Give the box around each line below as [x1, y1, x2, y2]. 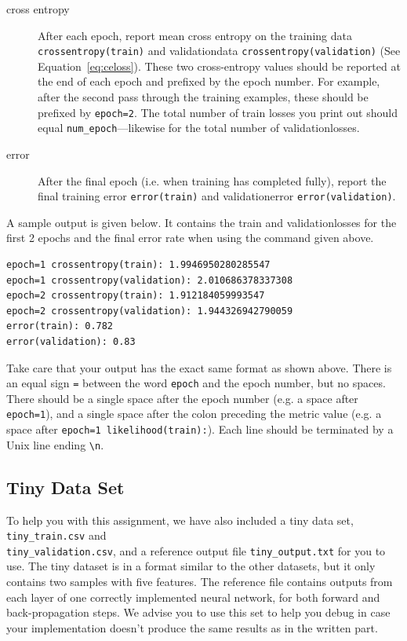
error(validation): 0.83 [6, 335, 136, 347]
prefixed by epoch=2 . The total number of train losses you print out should [38, 104, 398, 120]
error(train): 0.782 [6, 320, 114, 332]
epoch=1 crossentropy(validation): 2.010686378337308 [6, 274, 293, 286]
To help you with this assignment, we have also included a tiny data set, [6, 511, 354, 528]
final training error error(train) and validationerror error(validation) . [38, 188, 396, 204]
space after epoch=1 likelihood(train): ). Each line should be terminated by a [6, 421, 394, 438]
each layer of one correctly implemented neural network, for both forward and [6, 588, 380, 605]
